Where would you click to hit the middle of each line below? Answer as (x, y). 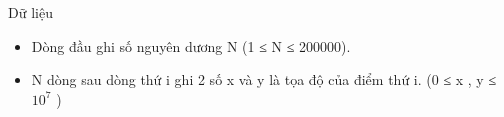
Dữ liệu (30, 12)
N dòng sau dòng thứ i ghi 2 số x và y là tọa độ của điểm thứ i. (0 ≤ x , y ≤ (264, 79)
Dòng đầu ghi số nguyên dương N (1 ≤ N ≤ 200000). (191, 45)
